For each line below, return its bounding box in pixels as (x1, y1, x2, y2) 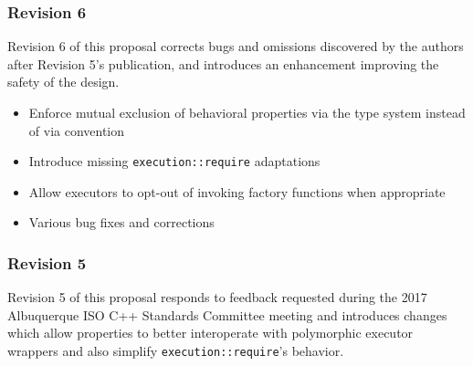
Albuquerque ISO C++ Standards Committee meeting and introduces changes (7, 305, 447, 324)
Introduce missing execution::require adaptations (28, 152, 321, 171)
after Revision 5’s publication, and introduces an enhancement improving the (7, 54, 439, 73)
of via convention (28, 120, 125, 140)
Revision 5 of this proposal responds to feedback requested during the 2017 (7, 288, 427, 307)
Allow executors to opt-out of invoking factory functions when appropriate (28, 182, 446, 201)
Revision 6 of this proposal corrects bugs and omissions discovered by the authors (7, 37, 464, 56)
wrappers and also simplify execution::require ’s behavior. (7, 341, 344, 361)
